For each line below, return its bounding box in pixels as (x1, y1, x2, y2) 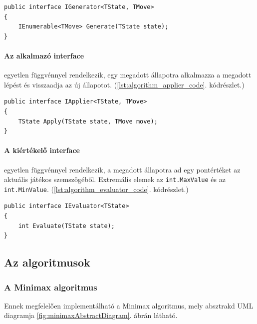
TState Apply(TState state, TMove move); (18, 117, 158, 125)
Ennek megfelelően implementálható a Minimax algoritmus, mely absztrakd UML (4, 300, 254, 310)
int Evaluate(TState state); (18, 222, 115, 229)
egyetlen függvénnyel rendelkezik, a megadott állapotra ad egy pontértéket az (4, 164, 241, 174)
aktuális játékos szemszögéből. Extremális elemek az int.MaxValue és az (4, 174, 226, 184)
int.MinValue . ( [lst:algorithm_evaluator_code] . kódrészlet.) (4, 183, 189, 194)
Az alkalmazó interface (4, 50, 84, 60)
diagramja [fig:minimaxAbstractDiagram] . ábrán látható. (4, 310, 178, 320)
